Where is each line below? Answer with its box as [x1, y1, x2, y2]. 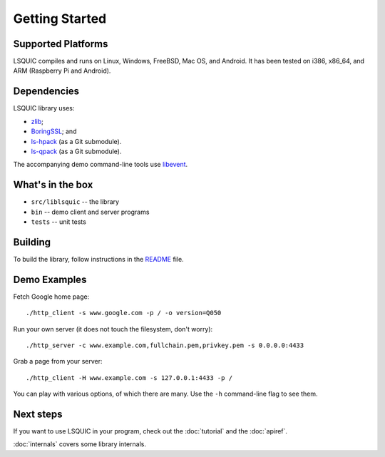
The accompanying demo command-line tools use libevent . [13, 160, 188, 169]
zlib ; [31, 117, 44, 125]
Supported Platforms [13, 38, 108, 50]
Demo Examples [13, 273, 87, 285]
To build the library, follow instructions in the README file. [13, 255, 185, 263]
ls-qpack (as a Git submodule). [31, 147, 122, 155]
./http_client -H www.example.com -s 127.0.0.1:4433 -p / [26, 374, 233, 381]
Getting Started [13, 11, 107, 26]
